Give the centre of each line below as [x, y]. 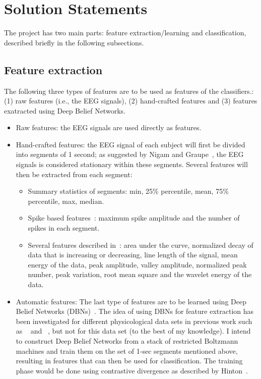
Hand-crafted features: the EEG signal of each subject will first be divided [130, 144]
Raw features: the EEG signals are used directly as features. [109, 127]
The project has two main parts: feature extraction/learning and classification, [125, 33]
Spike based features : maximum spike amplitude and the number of [134, 218]
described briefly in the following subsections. [74, 42]
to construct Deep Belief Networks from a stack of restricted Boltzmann [127, 340]
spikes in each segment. [64, 228]
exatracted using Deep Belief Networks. [65, 110]
